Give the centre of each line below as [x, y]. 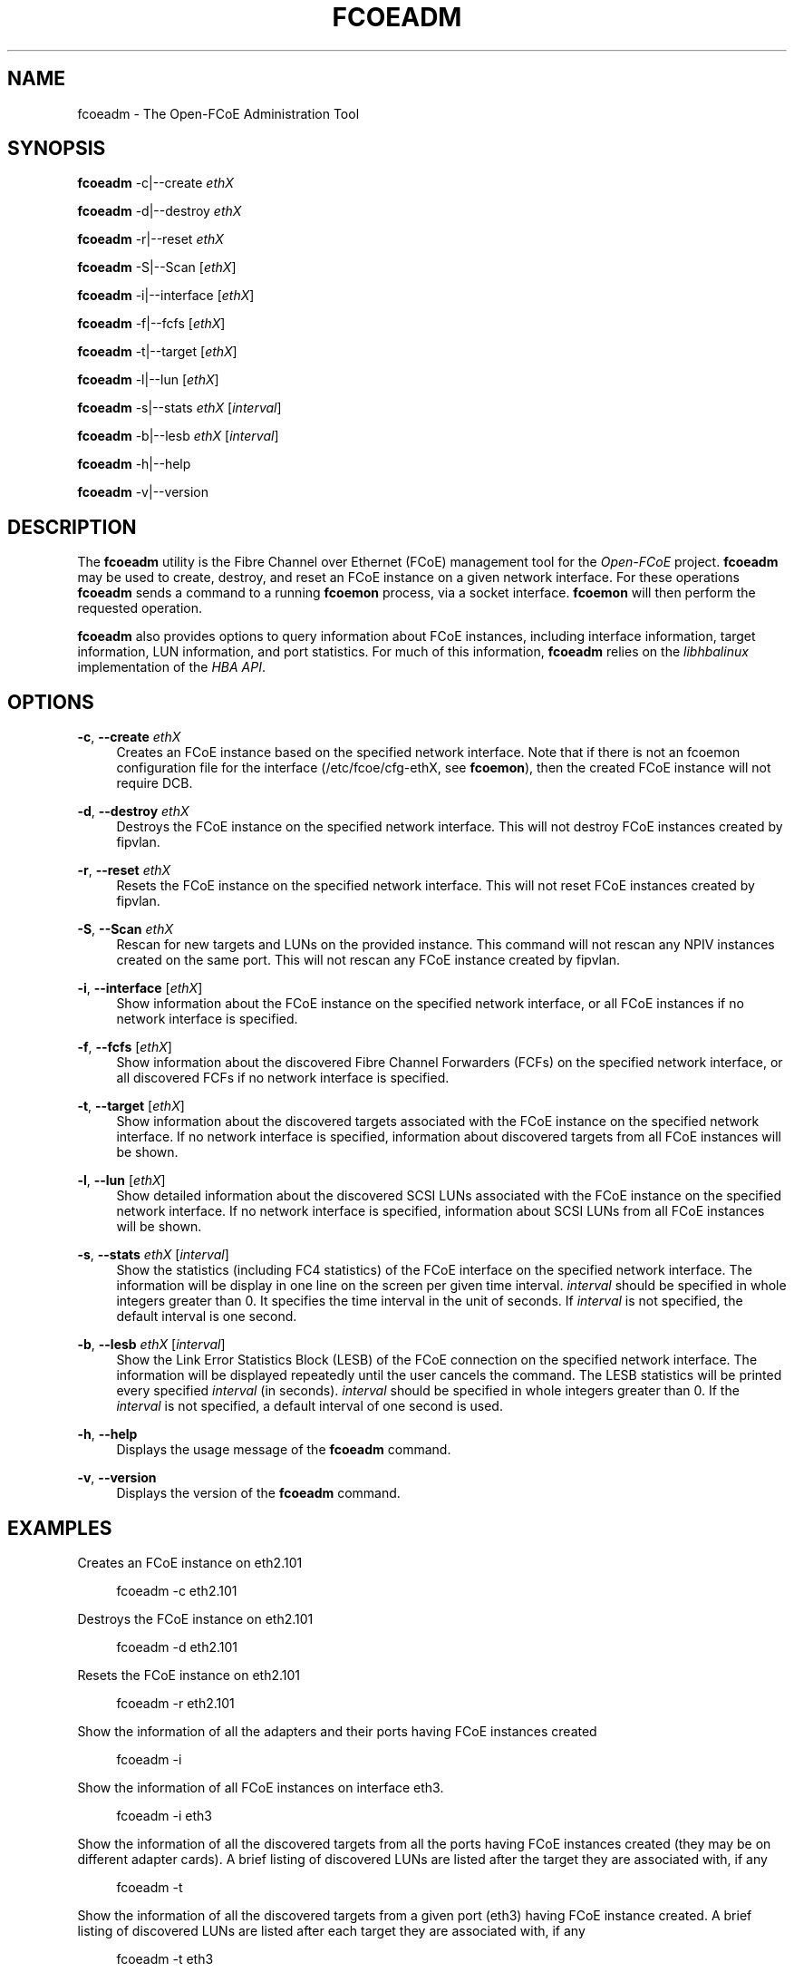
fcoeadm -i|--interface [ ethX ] [166, 296]
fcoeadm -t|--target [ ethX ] [157, 352]
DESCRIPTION [72, 527]
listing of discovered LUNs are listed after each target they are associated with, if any [331, 1930]
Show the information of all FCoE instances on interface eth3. [261, 1787]
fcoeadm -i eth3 [164, 1815]
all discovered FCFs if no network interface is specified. [283, 1078]
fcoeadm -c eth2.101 [177, 1590]
